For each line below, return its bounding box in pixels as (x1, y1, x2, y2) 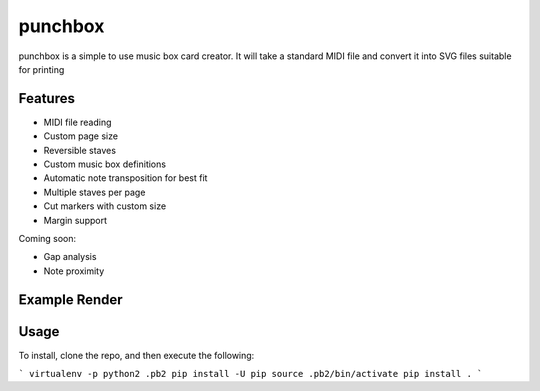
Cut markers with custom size (43, 200, 167, 212)
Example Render (18, 291, 124, 308)
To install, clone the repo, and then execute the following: (18, 349, 255, 361)
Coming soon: (18, 232, 77, 244)
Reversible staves (43, 144, 117, 156)
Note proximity (43, 265, 105, 277)
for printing (18, 63, 65, 75)
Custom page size (43, 130, 119, 142)
